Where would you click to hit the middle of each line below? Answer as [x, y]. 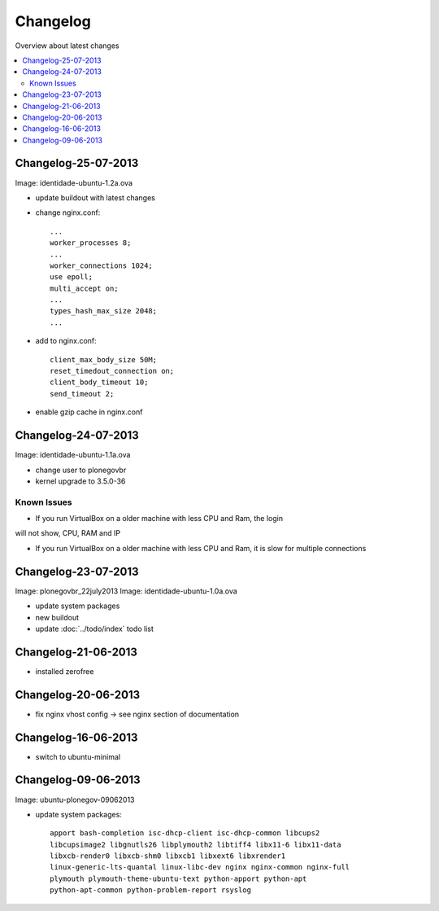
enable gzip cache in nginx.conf [89, 412]
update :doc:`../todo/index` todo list [95, 629]
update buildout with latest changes [96, 197]
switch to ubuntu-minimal [78, 756]
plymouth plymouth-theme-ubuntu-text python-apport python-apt [178, 878]
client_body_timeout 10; [99, 382]
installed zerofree [65, 671]
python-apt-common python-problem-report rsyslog [151, 890]
